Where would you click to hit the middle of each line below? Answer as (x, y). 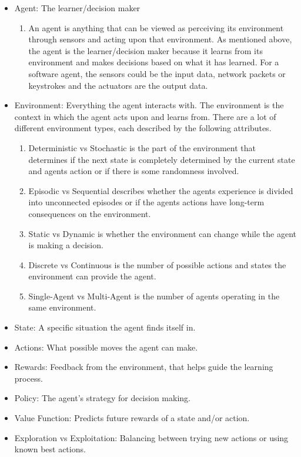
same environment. (62, 307)
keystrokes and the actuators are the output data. (118, 85)
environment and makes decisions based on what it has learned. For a (154, 62)
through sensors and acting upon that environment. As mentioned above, (160, 39)
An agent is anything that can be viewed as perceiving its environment (156, 27)
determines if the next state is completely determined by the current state (162, 159)
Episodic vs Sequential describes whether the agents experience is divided (161, 190)
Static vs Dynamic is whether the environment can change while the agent (162, 233)
